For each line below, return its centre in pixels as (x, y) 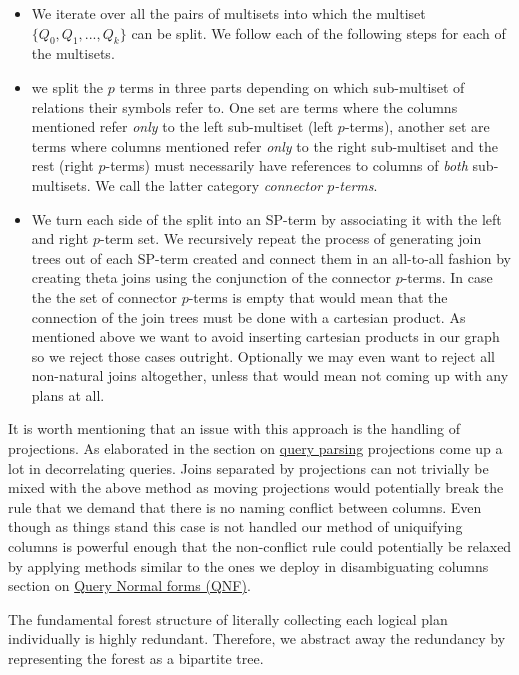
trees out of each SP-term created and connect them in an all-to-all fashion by (271, 257)
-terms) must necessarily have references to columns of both (286, 165)
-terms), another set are (417, 126)
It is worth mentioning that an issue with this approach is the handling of (234, 428)
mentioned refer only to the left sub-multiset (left (182, 126)
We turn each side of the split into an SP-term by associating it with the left (266, 218)
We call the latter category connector (209, 184)
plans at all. (68, 394)
